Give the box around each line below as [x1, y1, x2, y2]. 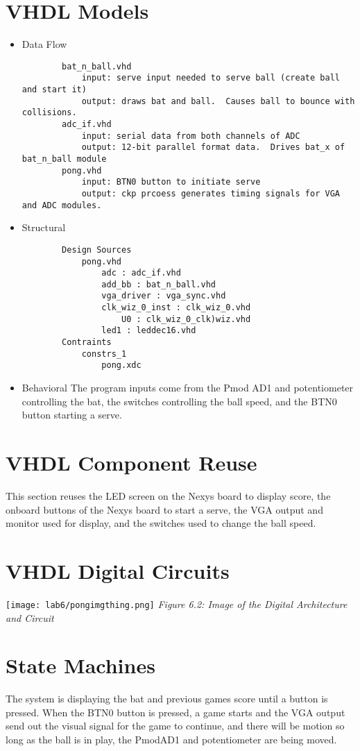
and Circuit [6, 610, 54, 625]
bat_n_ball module [22, 153, 107, 164]
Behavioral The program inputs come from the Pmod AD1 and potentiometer [22, 380, 354, 395]
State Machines [6, 651, 155, 680]
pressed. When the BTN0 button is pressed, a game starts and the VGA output [6, 704, 345, 719]
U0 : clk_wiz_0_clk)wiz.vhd [121, 314, 251, 324]
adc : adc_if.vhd [101, 268, 181, 278]
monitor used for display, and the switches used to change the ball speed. [6, 516, 316, 530]
